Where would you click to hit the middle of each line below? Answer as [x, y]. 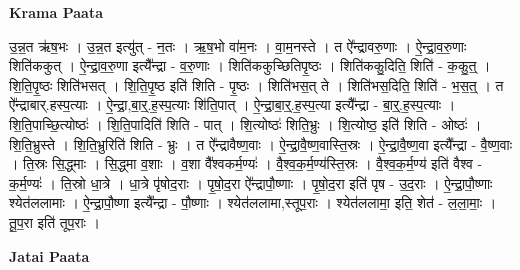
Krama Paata [56, 12]
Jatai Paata [49, 255]
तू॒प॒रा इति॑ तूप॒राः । [55, 221]
